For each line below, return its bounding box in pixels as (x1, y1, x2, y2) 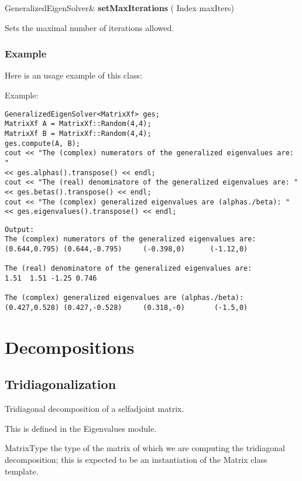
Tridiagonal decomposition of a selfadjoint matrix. (5, 402, 184, 415)
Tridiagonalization (5, 375, 116, 393)
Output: (5, 225, 35, 234)
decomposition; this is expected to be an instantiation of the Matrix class (5, 453, 267, 466)
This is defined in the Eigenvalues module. (5, 422, 157, 434)
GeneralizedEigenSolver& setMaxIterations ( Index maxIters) (5, 2, 234, 13)
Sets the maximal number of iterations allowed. (5, 21, 174, 33)
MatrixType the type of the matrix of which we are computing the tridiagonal (5, 442, 285, 454)
